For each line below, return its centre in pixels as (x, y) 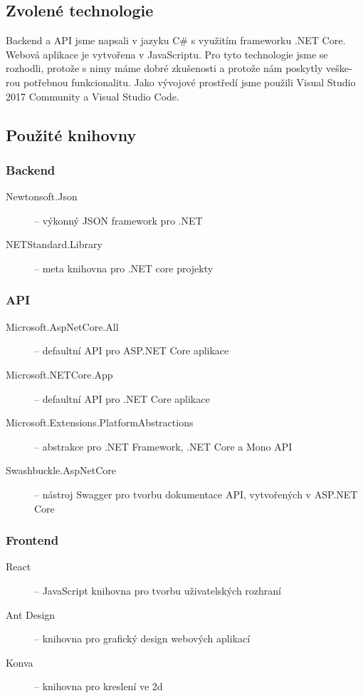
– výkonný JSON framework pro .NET (119, 220)
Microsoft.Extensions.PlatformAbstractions (100, 422)
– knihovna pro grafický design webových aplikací (142, 638)
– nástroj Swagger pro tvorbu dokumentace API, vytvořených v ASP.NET (196, 494)
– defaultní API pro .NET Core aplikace (122, 398)
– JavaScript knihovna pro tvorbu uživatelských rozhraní (158, 590)
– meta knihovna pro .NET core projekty (124, 268)
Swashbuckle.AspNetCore (61, 470)
